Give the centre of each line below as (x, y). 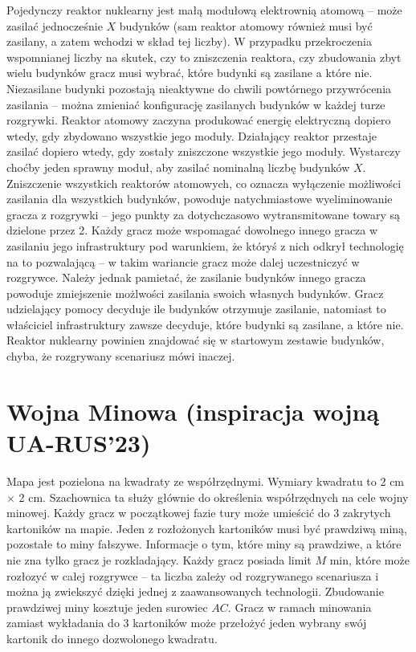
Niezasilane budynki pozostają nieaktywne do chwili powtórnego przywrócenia (199, 88)
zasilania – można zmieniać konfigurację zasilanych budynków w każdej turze (196, 104)
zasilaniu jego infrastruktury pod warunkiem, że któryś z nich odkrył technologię (205, 245)
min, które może (369, 559)
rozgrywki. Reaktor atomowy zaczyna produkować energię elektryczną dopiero (199, 120)
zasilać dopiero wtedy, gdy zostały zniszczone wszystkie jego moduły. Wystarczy (204, 151)
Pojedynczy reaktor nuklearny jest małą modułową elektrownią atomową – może (204, 10)
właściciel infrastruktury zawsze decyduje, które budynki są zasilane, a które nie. (205, 324)
